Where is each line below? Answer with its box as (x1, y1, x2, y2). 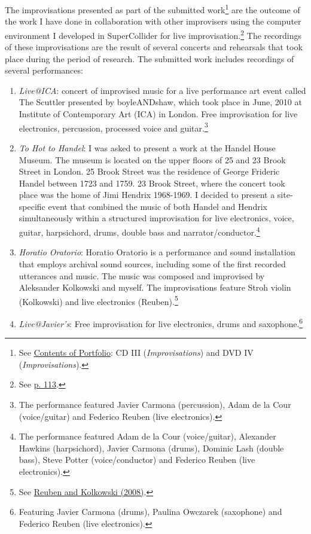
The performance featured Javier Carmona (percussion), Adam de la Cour (19, 398, 291, 410)
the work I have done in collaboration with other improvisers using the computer (5, 15, 301, 28)
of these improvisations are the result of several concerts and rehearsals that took (5, 41, 303, 53)
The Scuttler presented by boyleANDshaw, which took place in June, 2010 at (19, 96, 302, 108)
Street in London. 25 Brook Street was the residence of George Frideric (19, 165, 280, 178)
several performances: (5, 64, 83, 77)
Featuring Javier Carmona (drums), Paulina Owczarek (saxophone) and (19, 505, 282, 518)
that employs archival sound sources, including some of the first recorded (19, 257, 286, 270)
